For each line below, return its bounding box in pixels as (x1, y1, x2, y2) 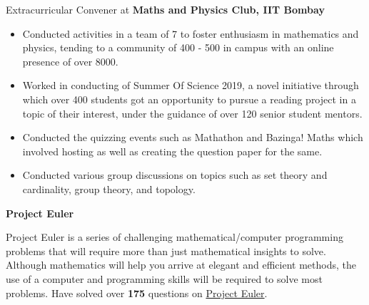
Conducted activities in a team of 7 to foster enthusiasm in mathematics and (22, 26, 359, 41)
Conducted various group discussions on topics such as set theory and (22, 167, 328, 182)
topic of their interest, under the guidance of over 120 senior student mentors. (22, 105, 363, 120)
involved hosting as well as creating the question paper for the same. (22, 143, 323, 158)
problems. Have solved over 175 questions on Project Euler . (6, 285, 268, 300)
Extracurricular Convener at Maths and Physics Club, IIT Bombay (6, 2, 325, 16)
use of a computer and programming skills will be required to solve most (6, 271, 323, 286)
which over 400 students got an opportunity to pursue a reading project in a (22, 91, 356, 106)
